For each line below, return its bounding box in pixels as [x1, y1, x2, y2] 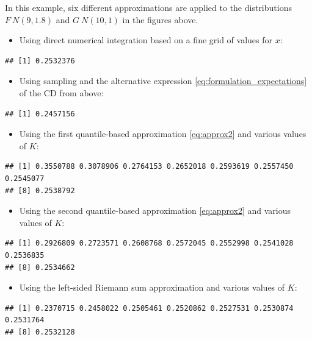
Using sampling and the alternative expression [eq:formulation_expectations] [19, 74, 307, 87]
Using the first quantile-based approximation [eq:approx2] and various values [19, 127, 307, 140]
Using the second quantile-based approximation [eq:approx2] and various [19, 204, 291, 217]
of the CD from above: [19, 86, 104, 99]
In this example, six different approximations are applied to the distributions [5, 1, 292, 13]
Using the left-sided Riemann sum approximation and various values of [19, 281, 285, 294]
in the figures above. [122, 13, 198, 26]
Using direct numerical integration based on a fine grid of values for [19, 34, 273, 46]
